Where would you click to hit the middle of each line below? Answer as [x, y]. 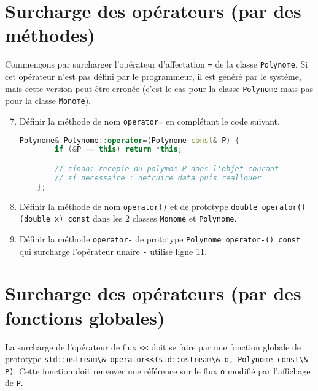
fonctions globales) [85, 317]
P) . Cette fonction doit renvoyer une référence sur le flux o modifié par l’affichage [158, 370]
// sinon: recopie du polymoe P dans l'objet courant [167, 168]
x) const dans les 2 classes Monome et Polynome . [146, 218]
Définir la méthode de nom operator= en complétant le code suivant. [149, 121]
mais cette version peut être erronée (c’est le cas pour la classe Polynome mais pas [159, 88]
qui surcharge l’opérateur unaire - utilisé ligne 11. [113, 251]
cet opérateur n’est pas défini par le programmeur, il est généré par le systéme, [153, 76]
